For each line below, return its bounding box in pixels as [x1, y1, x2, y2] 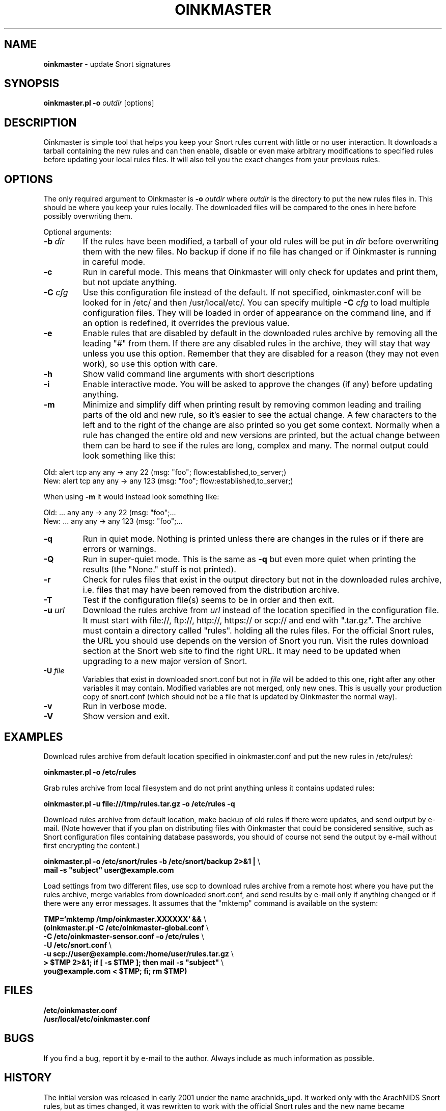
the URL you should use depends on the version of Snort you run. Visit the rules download [82, 636, 429, 646]
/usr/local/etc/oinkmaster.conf [43, 1014, 151, 1023]
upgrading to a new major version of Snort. [82, 656, 247, 667]
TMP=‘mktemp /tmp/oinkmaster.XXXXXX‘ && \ [43, 914, 206, 923]
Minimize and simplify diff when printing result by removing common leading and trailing [82, 399, 421, 410]
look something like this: [82, 450, 176, 461]
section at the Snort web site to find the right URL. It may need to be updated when [82, 646, 401, 656]
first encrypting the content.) [43, 841, 140, 850]
